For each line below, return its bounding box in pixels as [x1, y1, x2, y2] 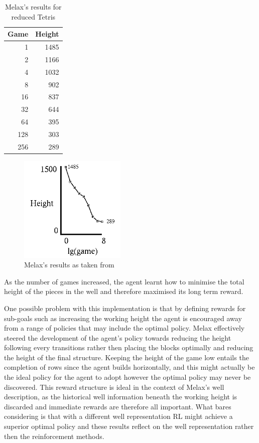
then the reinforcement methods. [4, 430, 104, 441]
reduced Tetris [11, 11, 56, 22]
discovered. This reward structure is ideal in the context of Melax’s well [4, 381, 224, 392]
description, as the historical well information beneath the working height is [4, 391, 237, 402]
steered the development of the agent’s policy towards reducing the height [4, 332, 231, 343]
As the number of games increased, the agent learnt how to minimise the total [4, 276, 244, 286]
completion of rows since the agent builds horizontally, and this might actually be [4, 362, 255, 372]
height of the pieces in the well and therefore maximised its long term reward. [4, 286, 243, 297]
